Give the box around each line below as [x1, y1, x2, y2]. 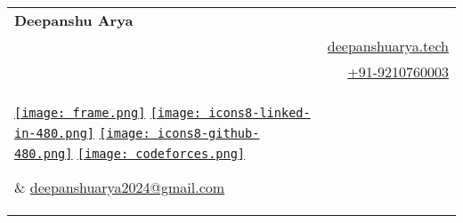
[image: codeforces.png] [77, 147, 246, 161]
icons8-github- [157, 126, 260, 140]
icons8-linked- [208, 106, 311, 120]
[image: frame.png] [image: [14, 106, 201, 120]
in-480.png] [14, 126, 95, 140]
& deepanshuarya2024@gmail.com [14, 177, 225, 197]
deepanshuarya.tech [327, 36, 449, 56]
